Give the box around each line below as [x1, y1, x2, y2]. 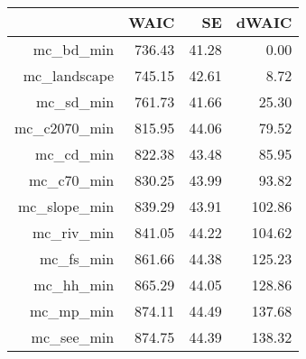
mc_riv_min [32, 222, 115, 243]
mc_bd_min [32, 39, 115, 60]
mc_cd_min [35, 143, 115, 164]
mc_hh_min [33, 274, 115, 295]
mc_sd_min [35, 91, 115, 112]
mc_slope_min [17, 196, 115, 216]
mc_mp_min [29, 300, 115, 321]
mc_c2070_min [14, 117, 115, 138]
